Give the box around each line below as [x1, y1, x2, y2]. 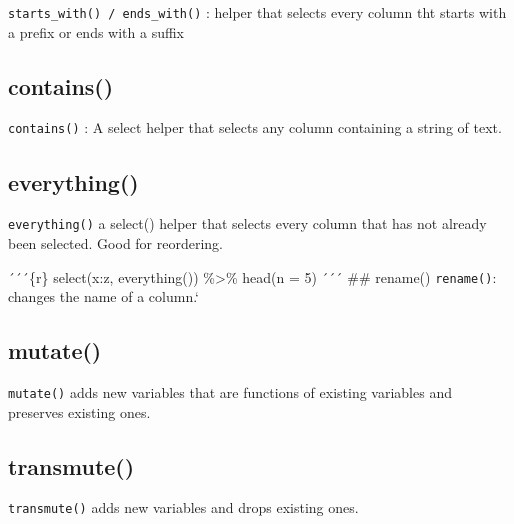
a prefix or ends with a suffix [8, 21, 185, 42]
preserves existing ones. [8, 401, 151, 422]
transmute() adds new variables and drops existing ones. [8, 497, 359, 518]
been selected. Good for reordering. [8, 232, 224, 253]
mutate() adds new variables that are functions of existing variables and [8, 382, 452, 403]
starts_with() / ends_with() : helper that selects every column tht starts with [8, 2, 507, 22]
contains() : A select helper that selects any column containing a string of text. [8, 117, 502, 138]
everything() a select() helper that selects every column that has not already [8, 213, 487, 234]
